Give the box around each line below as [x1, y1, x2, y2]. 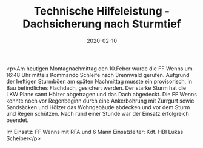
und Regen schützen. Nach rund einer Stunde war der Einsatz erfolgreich [6, 110, 190, 117]
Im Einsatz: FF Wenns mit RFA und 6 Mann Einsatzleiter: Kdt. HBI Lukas [6, 128, 184, 135]
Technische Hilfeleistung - [33, 4, 170, 18]
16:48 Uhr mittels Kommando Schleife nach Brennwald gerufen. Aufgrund [6, 71, 190, 78]
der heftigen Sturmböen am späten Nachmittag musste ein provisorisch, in [6, 78, 193, 85]
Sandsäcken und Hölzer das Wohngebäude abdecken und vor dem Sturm [6, 103, 190, 110]
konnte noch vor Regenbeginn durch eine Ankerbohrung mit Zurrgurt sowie [6, 97, 195, 104]
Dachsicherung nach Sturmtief [22, 17, 181, 31]
